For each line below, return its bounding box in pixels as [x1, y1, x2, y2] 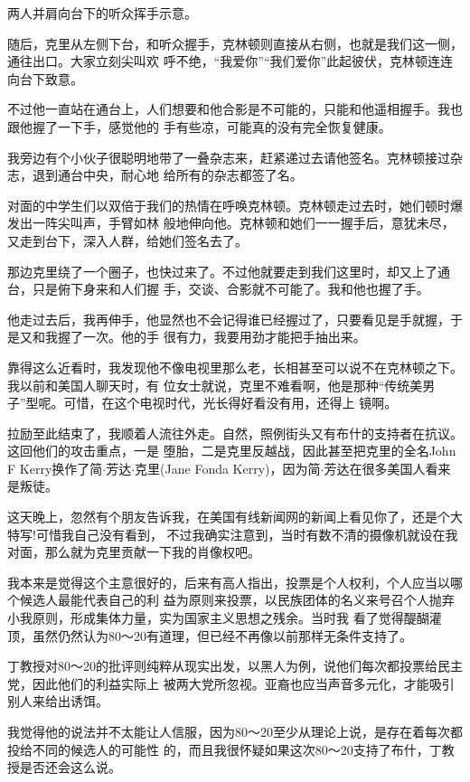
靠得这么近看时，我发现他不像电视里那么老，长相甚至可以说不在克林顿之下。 [7, 357, 463, 376]
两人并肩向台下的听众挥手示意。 [7, 4, 197, 22]
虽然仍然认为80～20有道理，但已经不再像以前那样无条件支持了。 [32, 626, 412, 645]
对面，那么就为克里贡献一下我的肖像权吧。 [7, 542, 260, 561]
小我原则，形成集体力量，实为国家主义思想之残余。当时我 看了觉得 [7, 608, 404, 627]
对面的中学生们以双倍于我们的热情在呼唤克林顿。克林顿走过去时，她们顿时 [7, 195, 450, 214]
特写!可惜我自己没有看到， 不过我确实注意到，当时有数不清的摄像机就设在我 [7, 524, 458, 543]
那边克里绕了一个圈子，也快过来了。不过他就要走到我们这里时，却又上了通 [7, 261, 450, 280]
